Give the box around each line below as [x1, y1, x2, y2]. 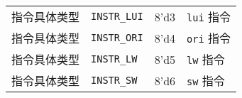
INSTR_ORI [91, 32, 143, 43]
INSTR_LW [91, 53, 138, 65]
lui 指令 [187, 9, 231, 25]
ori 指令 [187, 30, 231, 46]
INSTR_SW [91, 75, 138, 86]
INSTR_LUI [91, 11, 143, 22]
